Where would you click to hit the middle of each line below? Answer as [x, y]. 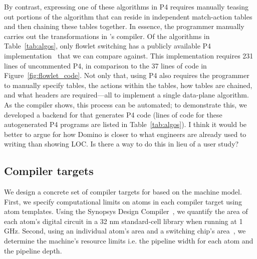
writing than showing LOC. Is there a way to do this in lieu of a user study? [121, 144]
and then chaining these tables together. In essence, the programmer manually [124, 26]
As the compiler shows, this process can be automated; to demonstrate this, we [125, 104]
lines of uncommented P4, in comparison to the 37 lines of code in [105, 65]
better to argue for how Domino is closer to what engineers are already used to [125, 134]
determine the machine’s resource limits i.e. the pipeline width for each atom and [129, 241]
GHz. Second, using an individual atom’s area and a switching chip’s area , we [125, 231]
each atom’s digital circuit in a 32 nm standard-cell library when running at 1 [123, 221]
